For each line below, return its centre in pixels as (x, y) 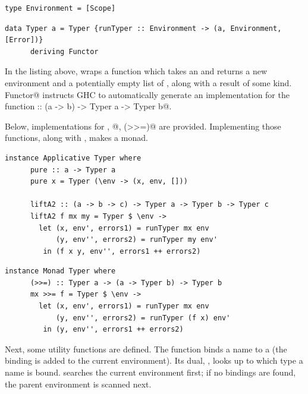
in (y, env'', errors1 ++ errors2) (113, 330)
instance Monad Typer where (60, 271)
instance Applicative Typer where (73, 158)
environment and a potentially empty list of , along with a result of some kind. (148, 82)
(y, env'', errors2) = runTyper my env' (136, 240)
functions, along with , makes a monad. (76, 138)
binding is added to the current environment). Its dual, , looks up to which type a (154, 360)
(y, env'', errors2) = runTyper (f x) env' (143, 318)
